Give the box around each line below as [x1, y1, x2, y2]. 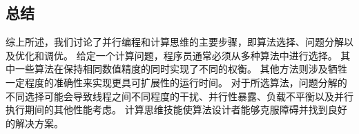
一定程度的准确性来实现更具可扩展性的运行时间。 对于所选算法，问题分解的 [6, 75, 347, 89]
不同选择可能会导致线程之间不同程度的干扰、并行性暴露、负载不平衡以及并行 [6, 88, 353, 103]
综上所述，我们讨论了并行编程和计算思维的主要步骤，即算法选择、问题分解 [6, 35, 344, 49]
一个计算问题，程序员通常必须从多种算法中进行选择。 [95, 48, 338, 62]
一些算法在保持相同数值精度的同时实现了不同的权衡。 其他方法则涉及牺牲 [14, 61, 347, 76]
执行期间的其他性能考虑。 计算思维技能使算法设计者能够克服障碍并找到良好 [6, 102, 347, 117]
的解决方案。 [6, 115, 64, 130]
